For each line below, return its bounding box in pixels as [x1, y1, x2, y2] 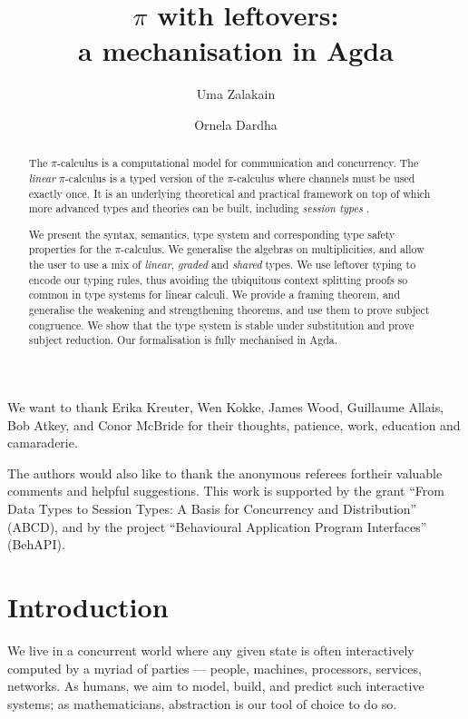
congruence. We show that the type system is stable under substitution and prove [28, 317, 414, 332]
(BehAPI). [7, 535, 65, 554]
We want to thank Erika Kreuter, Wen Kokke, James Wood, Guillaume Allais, [7, 398, 444, 417]
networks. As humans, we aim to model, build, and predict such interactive [7, 676, 424, 695]
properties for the [28, 241, 112, 257]
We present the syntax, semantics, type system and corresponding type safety [28, 226, 395, 241]
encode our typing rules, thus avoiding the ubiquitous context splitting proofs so [28, 271, 408, 287]
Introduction [7, 588, 169, 625]
